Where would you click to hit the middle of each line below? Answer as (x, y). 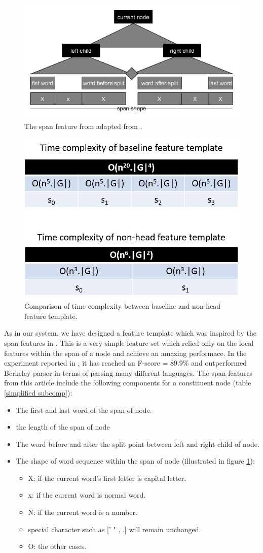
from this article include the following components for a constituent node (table (128, 383)
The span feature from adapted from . (83, 126)
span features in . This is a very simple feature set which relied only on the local (129, 343)
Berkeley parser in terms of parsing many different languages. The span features (128, 372)
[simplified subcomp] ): (38, 392)
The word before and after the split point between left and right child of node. (138, 444)
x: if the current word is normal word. (87, 495)
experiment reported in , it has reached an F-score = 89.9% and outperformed (125, 363)
